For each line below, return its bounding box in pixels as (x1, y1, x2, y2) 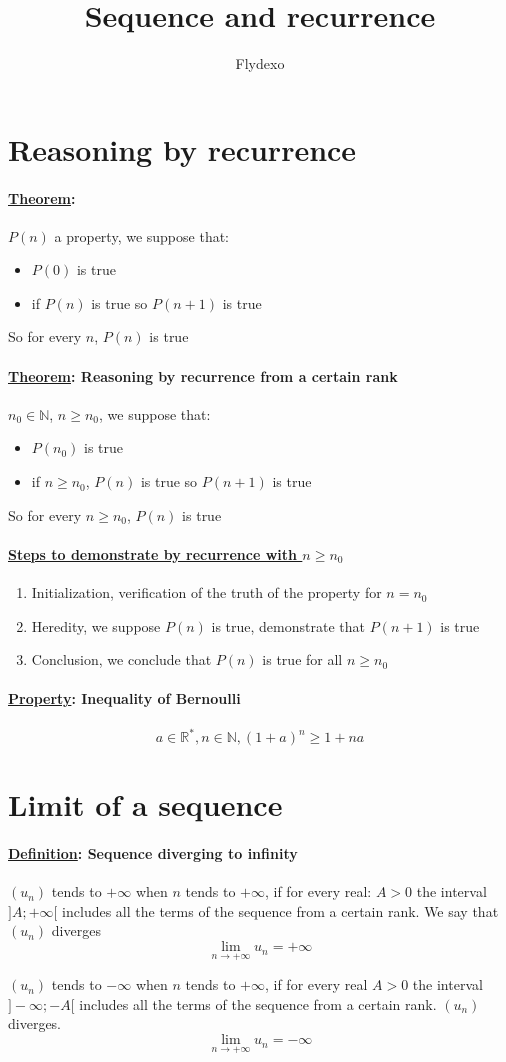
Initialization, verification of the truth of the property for (31, 582, 382, 603)
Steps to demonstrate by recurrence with (8, 543, 297, 564)
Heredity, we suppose (31, 615, 161, 636)
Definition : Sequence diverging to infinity (8, 843, 298, 864)
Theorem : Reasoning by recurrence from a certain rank (8, 365, 398, 386)
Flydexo (235, 53, 285, 74)
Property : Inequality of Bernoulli (8, 688, 241, 709)
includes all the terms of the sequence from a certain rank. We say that (62, 900, 499, 921)
